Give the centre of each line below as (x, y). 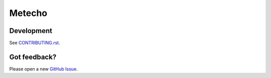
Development (31, 31)
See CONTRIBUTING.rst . (35, 43)
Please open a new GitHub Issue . (43, 69)
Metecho (28, 13)
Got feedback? (33, 57)
